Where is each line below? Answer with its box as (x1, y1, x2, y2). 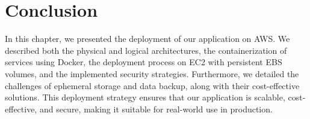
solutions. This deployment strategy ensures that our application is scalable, (5, 91, 285, 103)
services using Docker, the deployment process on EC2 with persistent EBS (5, 56, 282, 68)
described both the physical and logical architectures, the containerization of (5, 44, 287, 56)
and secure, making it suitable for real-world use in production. (39, 102, 273, 115)
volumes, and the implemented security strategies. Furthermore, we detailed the (5, 67, 299, 80)
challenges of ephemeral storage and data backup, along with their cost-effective (5, 79, 300, 91)
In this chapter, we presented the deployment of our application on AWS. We (5, 32, 290, 45)
